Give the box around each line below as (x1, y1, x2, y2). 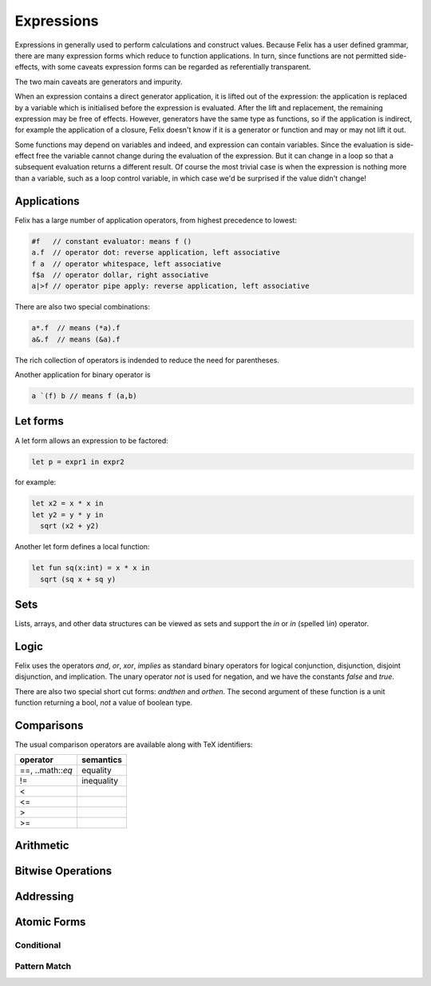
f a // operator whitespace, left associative (31, 259, 221, 268)
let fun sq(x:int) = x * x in (31, 564, 150, 573)
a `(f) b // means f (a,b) (31, 392, 137, 401)
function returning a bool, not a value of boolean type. (14, 698, 193, 708)
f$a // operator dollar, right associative (31, 270, 209, 279)
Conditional (14, 940, 61, 951)
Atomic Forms (14, 915, 86, 928)
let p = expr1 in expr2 (31, 457, 125, 466)
